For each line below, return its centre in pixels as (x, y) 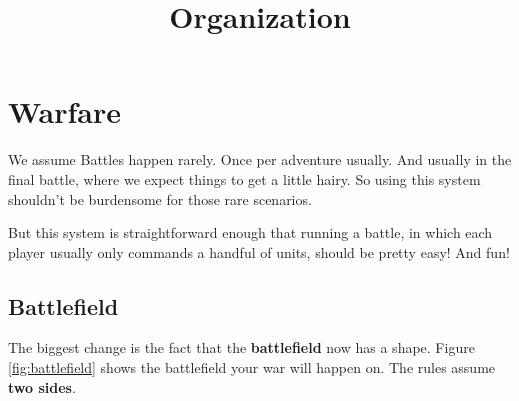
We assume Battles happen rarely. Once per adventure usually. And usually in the (260, 159)
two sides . (42, 386)
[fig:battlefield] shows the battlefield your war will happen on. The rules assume (252, 367)
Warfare (65, 111)
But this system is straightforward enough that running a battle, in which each (250, 232)
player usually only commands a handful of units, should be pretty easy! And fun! (259, 251)
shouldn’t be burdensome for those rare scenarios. (160, 198)
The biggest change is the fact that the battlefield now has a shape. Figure (241, 347)
